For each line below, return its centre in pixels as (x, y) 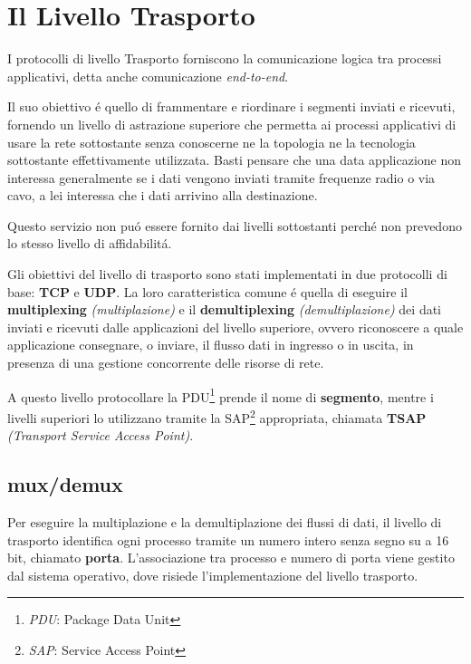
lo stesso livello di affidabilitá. (90, 243)
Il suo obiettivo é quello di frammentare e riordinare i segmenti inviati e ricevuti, (231, 106)
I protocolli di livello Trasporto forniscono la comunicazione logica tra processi (225, 58)
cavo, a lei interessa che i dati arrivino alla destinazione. (163, 195)
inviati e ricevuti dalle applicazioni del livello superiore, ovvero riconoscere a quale (235, 327)
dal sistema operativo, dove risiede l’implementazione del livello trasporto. (213, 575)
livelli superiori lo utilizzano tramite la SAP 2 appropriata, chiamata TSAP (217, 416)
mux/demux (65, 484)
